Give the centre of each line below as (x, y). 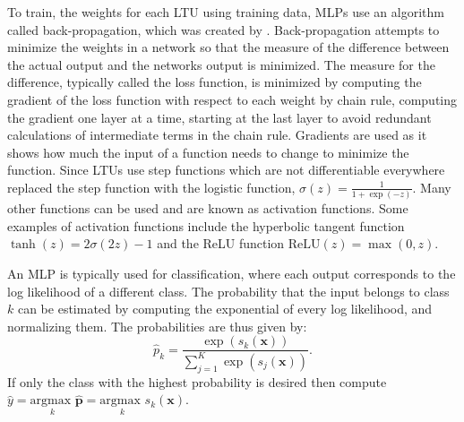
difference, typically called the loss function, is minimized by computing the (215, 82)
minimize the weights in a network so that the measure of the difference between (228, 47)
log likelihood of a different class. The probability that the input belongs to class (228, 291)
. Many (432, 187)
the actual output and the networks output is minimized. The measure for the (221, 64)
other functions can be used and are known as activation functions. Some (208, 208)
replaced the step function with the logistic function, (151, 187)
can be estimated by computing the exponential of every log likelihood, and (225, 309)
